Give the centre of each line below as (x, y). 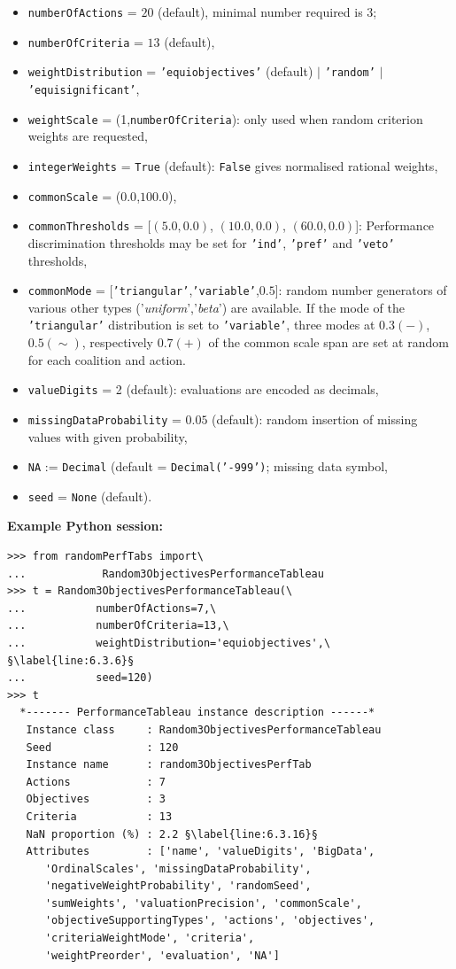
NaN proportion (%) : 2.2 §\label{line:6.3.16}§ (172, 834)
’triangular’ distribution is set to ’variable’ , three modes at (201, 325)
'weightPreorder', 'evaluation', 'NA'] (162, 955)
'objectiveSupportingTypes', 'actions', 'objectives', (210, 921)
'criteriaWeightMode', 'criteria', (150, 938)
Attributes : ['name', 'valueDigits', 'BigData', (201, 852)
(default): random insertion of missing (315, 419)
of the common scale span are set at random (328, 342)
